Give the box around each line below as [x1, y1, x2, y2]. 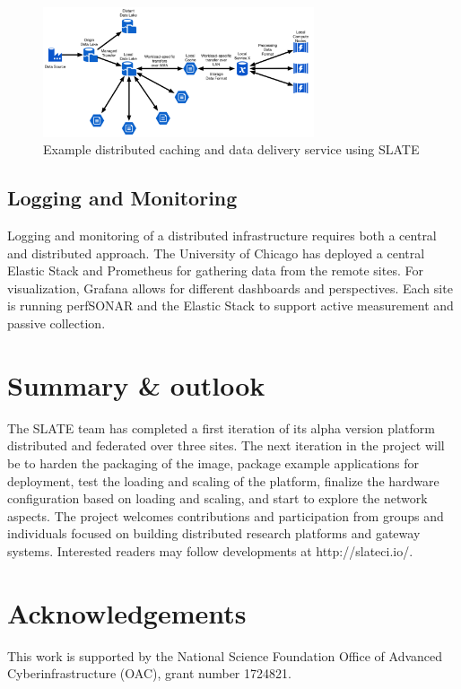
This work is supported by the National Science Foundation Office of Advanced [7, 646, 443, 665]
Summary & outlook [7, 366, 265, 403]
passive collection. [7, 314, 106, 333]
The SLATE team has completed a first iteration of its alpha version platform [7, 418, 435, 437]
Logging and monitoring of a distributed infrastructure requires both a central [7, 226, 437, 245]
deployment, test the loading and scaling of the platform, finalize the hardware [7, 471, 439, 490]
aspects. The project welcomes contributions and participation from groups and [7, 506, 444, 525]
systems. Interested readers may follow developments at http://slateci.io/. [7, 541, 413, 560]
